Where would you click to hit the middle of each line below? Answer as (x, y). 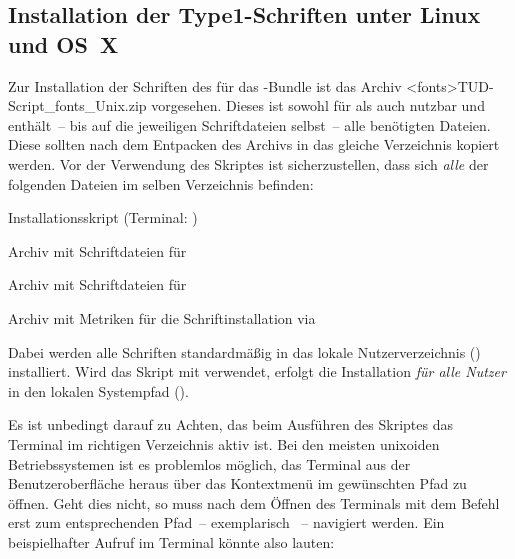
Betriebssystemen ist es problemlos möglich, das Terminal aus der (209, 463)
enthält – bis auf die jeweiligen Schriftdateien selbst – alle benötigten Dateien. (249, 124)
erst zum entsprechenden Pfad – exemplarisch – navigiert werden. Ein (226, 522)
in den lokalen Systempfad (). (98, 390)
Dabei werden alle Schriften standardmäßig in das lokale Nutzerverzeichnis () (244, 351)
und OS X (63, 43)
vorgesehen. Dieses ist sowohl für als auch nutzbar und (318, 105)
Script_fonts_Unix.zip (77, 105)
